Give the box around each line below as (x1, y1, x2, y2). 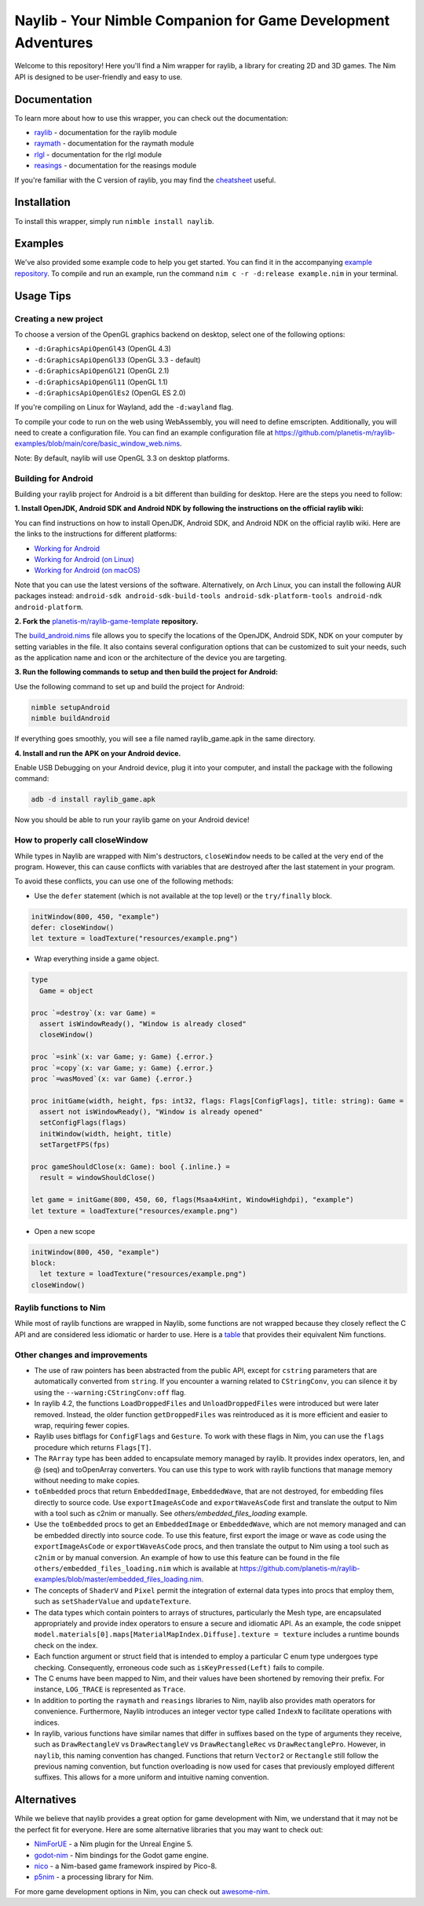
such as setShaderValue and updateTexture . (34, 1596, 192, 1607)
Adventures (14, 34, 93, 51)
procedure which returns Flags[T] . (34, 1442, 152, 1452)
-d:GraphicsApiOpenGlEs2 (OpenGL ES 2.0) (34, 387, 186, 397)
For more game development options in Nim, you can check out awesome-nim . (14, 1886, 270, 1896)
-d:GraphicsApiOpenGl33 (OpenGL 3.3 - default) (34, 354, 201, 365)
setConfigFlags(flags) (39, 1118, 127, 1127)
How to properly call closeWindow (14, 835, 148, 846)
